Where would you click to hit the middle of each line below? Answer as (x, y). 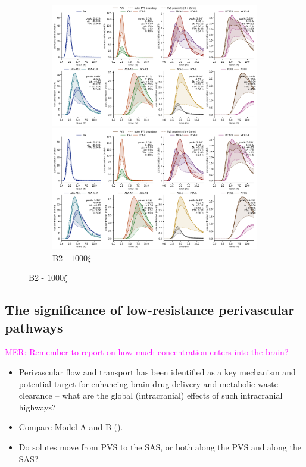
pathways (34, 327)
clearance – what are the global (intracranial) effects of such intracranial (151, 395)
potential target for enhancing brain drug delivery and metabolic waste (148, 383)
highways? (37, 407)
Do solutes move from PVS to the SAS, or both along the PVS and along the (160, 447)
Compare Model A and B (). (71, 427)
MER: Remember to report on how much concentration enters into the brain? (147, 352)
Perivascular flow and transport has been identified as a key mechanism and (157, 372)
